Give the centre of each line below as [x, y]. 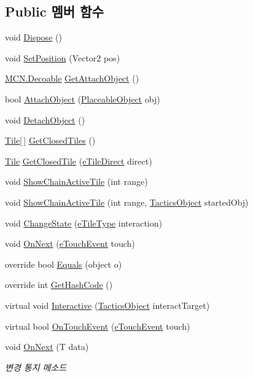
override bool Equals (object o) [64, 264]
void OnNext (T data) [47, 347]
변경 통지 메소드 [36, 367]
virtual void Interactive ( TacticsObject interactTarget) [107, 305]
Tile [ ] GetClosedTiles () [50, 140]
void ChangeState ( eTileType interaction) [84, 223]
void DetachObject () [45, 119]
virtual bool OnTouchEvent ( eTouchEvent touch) [98, 326]
